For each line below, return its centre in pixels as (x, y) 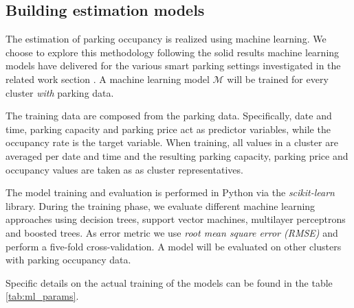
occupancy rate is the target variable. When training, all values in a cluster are (172, 142)
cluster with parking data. (60, 92)
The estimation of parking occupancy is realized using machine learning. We (166, 39)
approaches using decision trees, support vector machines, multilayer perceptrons (176, 219)
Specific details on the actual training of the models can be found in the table (169, 282)
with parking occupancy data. (68, 260)
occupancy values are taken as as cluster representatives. (124, 169)
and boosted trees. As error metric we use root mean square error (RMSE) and (172, 232)
